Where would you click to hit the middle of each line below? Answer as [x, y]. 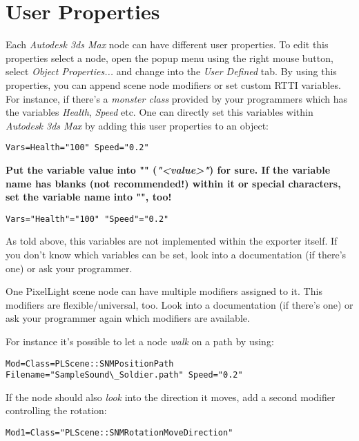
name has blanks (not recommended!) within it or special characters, [173, 183]
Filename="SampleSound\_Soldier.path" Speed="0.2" [124, 375]
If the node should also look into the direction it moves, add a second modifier [171, 397]
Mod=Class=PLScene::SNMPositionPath [90, 363]
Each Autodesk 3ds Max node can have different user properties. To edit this [167, 44]
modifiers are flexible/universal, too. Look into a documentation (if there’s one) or [179, 304]
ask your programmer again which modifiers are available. [128, 318]
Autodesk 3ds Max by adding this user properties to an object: [137, 125]
